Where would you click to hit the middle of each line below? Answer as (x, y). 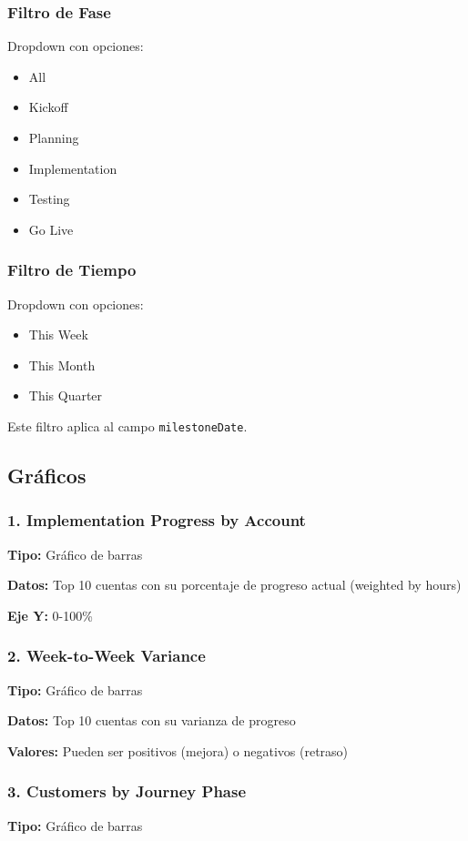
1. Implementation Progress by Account (157, 520)
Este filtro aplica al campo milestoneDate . (127, 426)
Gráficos (47, 476)
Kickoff (48, 107)
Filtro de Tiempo (72, 270)
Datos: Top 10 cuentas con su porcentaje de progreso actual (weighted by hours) (234, 585)
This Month (62, 365)
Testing (49, 199)
